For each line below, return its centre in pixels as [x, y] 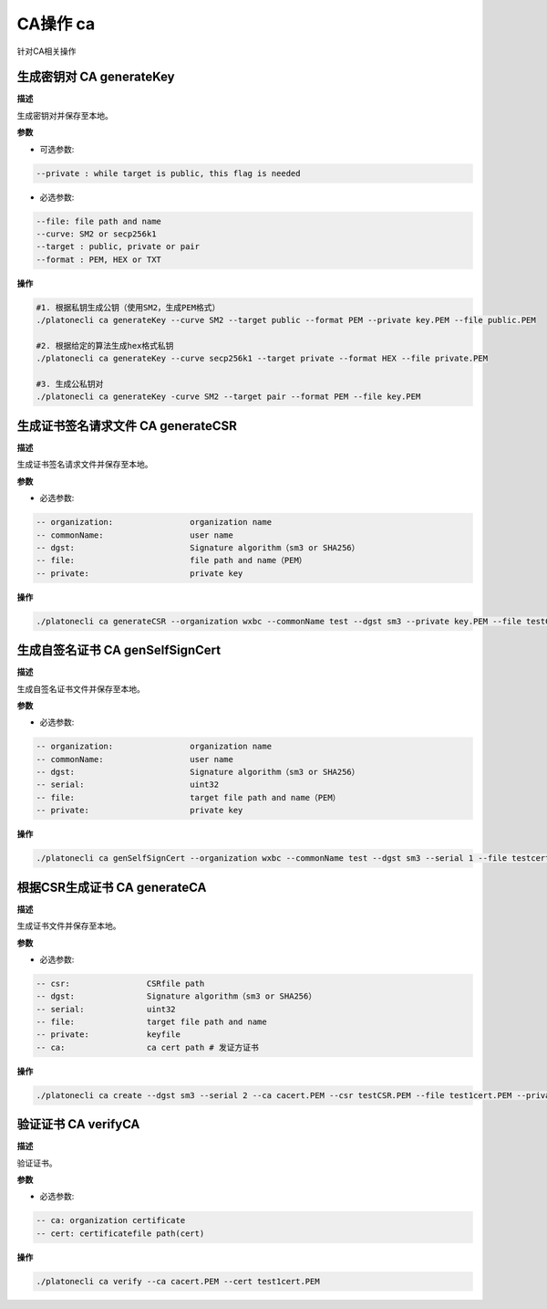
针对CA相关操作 [46, 51]
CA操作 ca [56, 24]
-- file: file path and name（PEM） [171, 560]
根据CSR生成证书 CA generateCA [112, 887]
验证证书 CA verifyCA [78, 1124]
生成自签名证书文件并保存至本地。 [81, 688]
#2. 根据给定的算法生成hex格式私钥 [105, 346]
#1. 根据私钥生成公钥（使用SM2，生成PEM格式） [128, 307]
